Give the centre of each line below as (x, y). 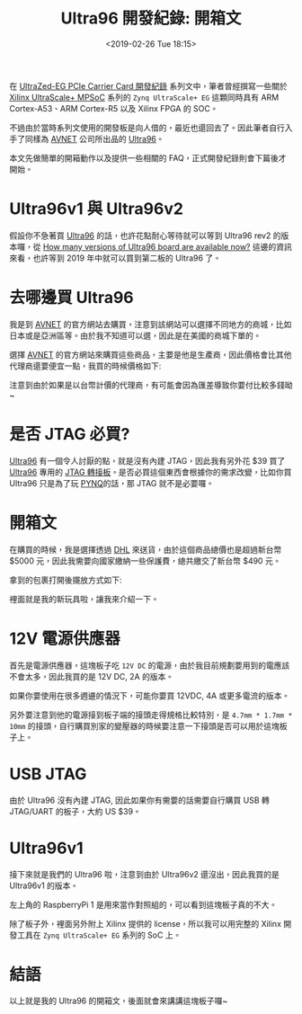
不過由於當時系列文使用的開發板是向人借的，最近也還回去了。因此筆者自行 (147, 128)
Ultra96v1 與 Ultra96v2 (97, 209)
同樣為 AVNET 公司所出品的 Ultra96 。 (94, 138)
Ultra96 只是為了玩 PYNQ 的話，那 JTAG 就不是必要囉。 (112, 483)
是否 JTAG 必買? (70, 434)
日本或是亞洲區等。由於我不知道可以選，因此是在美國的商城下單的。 (135, 335)
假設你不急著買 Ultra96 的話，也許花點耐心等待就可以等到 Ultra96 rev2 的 (145, 236)
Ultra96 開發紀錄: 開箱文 (151, 18)
